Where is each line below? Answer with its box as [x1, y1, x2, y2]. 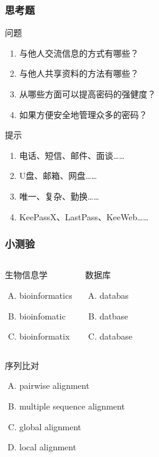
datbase [99, 309, 129, 322]
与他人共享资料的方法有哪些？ [19, 67, 139, 80]
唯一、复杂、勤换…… [19, 189, 99, 202]
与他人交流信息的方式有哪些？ [19, 46, 139, 59]
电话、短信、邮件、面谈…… [19, 148, 125, 161]
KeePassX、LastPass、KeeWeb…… [19, 210, 149, 223]
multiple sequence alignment [19, 399, 125, 412]
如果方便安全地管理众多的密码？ [19, 108, 147, 120]
